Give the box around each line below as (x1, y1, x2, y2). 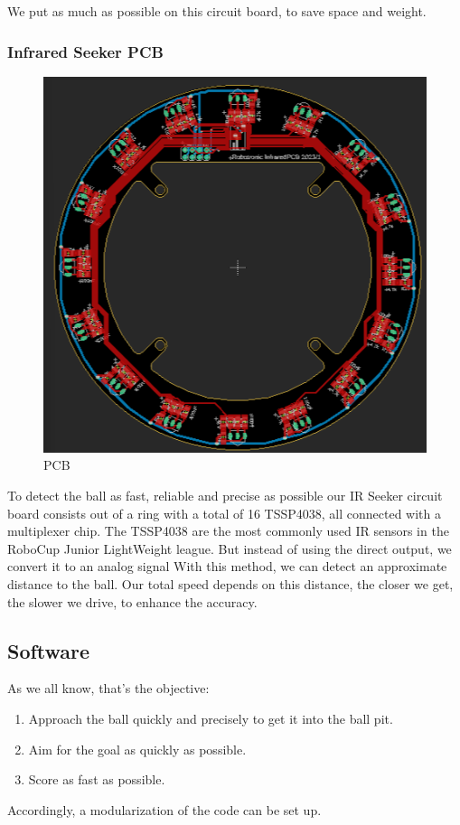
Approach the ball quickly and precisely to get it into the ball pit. (28, 708, 393, 727)
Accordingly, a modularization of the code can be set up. (7, 800, 322, 819)
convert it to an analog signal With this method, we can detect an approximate (7, 557, 447, 576)
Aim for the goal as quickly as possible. (28, 739, 247, 758)
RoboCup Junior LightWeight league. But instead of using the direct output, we (7, 539, 452, 558)
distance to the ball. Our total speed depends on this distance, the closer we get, (7, 575, 454, 593)
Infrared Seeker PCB (7, 40, 164, 62)
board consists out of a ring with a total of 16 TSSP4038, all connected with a (7, 503, 442, 522)
